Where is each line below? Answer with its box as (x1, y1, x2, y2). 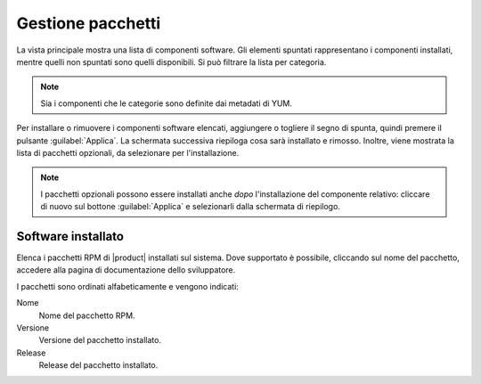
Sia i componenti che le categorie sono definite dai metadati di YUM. (40, 98, 293, 109)
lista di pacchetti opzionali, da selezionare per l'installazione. (16, 147, 240, 158)
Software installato (16, 228, 125, 244)
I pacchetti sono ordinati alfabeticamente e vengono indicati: (16, 281, 240, 291)
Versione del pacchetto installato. (38, 335, 162, 346)
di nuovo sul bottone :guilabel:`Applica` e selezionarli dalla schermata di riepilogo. (40, 201, 340, 212)
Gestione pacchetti (16, 13, 161, 33)
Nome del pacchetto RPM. (38, 310, 135, 321)
